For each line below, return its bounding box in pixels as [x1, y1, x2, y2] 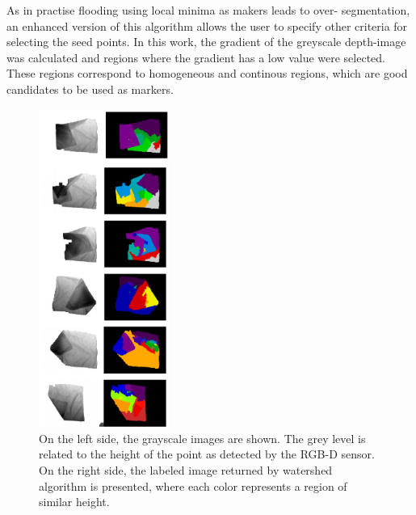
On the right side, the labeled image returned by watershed [39, 462, 333, 479]
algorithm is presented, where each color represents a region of [39, 477, 347, 494]
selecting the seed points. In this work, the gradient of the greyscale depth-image [6, 33, 406, 50]
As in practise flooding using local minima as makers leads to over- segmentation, [6, 2, 410, 18]
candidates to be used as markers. [6, 80, 174, 97]
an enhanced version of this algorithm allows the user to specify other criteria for [6, 17, 408, 34]
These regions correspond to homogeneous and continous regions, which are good [6, 65, 408, 82]
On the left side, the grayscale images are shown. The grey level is [39, 429, 366, 446]
